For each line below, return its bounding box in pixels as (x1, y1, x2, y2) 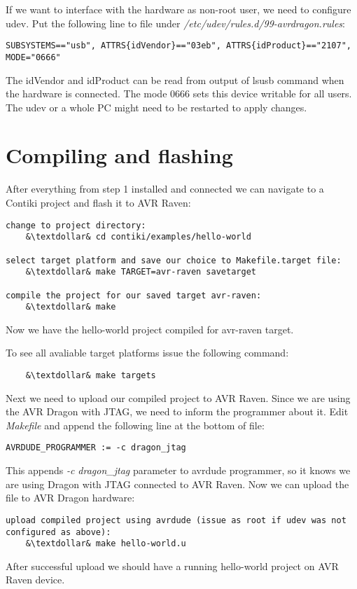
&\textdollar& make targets (25, 370, 156, 381)
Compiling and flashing (6, 141, 233, 169)
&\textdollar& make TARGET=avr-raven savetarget (25, 267, 256, 277)
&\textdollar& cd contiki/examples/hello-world (25, 232, 251, 242)
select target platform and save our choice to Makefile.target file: (6, 255, 342, 265)
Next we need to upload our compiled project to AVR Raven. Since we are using (6, 390, 351, 405)
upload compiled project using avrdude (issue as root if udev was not (6, 515, 346, 525)
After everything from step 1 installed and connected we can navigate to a (6, 181, 324, 196)
